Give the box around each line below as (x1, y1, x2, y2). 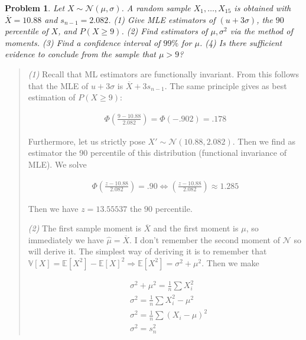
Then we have (28, 202, 79, 214)
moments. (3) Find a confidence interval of (5, 36, 161, 48)
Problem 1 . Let (5, 2, 65, 14)
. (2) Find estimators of (121, 25, 208, 37)
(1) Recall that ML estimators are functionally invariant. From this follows (28, 67, 300, 80)
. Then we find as (232, 135, 295, 147)
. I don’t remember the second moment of (129, 233, 280, 246)
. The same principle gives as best (164, 79, 287, 91)
